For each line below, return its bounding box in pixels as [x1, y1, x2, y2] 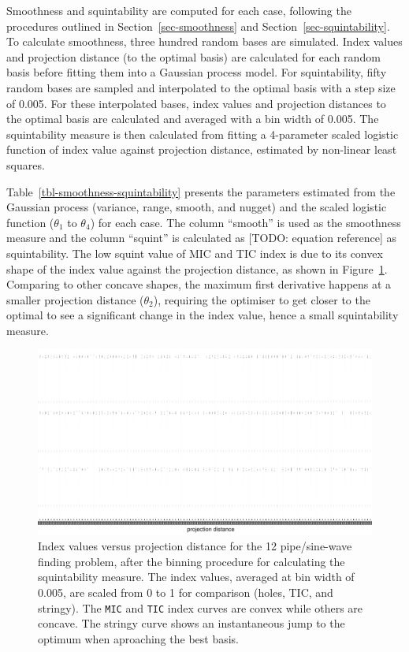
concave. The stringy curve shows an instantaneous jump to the [38, 615, 345, 632]
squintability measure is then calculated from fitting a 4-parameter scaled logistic [6, 125, 399, 142]
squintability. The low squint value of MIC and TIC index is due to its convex [6, 244, 383, 261]
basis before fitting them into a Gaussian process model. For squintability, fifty [6, 64, 387, 80]
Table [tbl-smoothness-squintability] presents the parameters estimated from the [6, 183, 396, 199]
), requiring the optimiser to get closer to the [153, 291, 370, 307]
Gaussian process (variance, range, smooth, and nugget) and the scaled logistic [6, 199, 387, 215]
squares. [6, 156, 45, 173]
